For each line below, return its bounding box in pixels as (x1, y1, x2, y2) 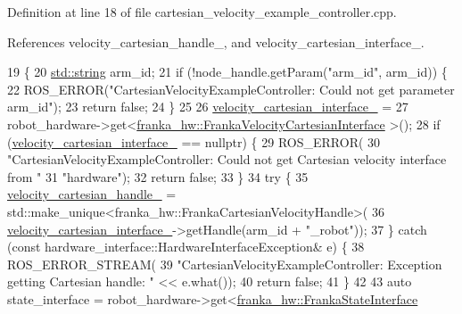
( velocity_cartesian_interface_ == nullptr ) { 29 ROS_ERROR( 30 (7, 132, 381, 151)
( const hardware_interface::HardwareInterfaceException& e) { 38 (7, 237, 365, 256)
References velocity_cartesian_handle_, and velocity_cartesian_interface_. (7, 32, 425, 51)
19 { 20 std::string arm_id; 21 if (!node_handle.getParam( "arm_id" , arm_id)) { (7, 62, 448, 81)
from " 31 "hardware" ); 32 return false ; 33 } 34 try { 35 (7, 167, 309, 186)
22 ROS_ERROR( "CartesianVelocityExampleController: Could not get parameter (7, 79, 455, 98)
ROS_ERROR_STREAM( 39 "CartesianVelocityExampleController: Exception (7, 254, 442, 273)
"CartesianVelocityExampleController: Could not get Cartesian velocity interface (7, 150, 447, 169)
